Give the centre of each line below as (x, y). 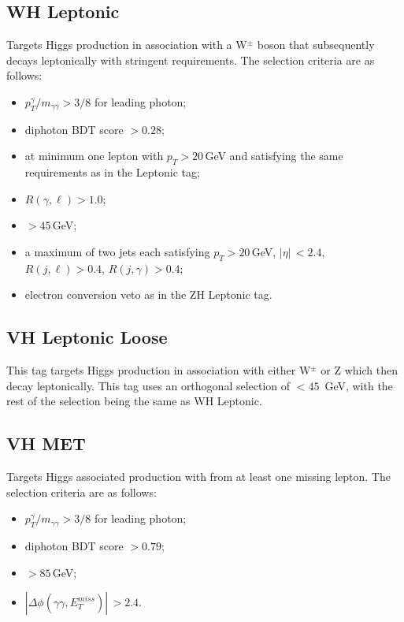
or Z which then (360, 370)
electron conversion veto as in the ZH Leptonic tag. (148, 294)
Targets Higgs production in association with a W (127, 45)
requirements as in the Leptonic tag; (112, 172)
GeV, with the (359, 385)
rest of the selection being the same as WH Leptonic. (134, 401)
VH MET (46, 443)
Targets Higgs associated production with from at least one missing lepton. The (198, 477)
